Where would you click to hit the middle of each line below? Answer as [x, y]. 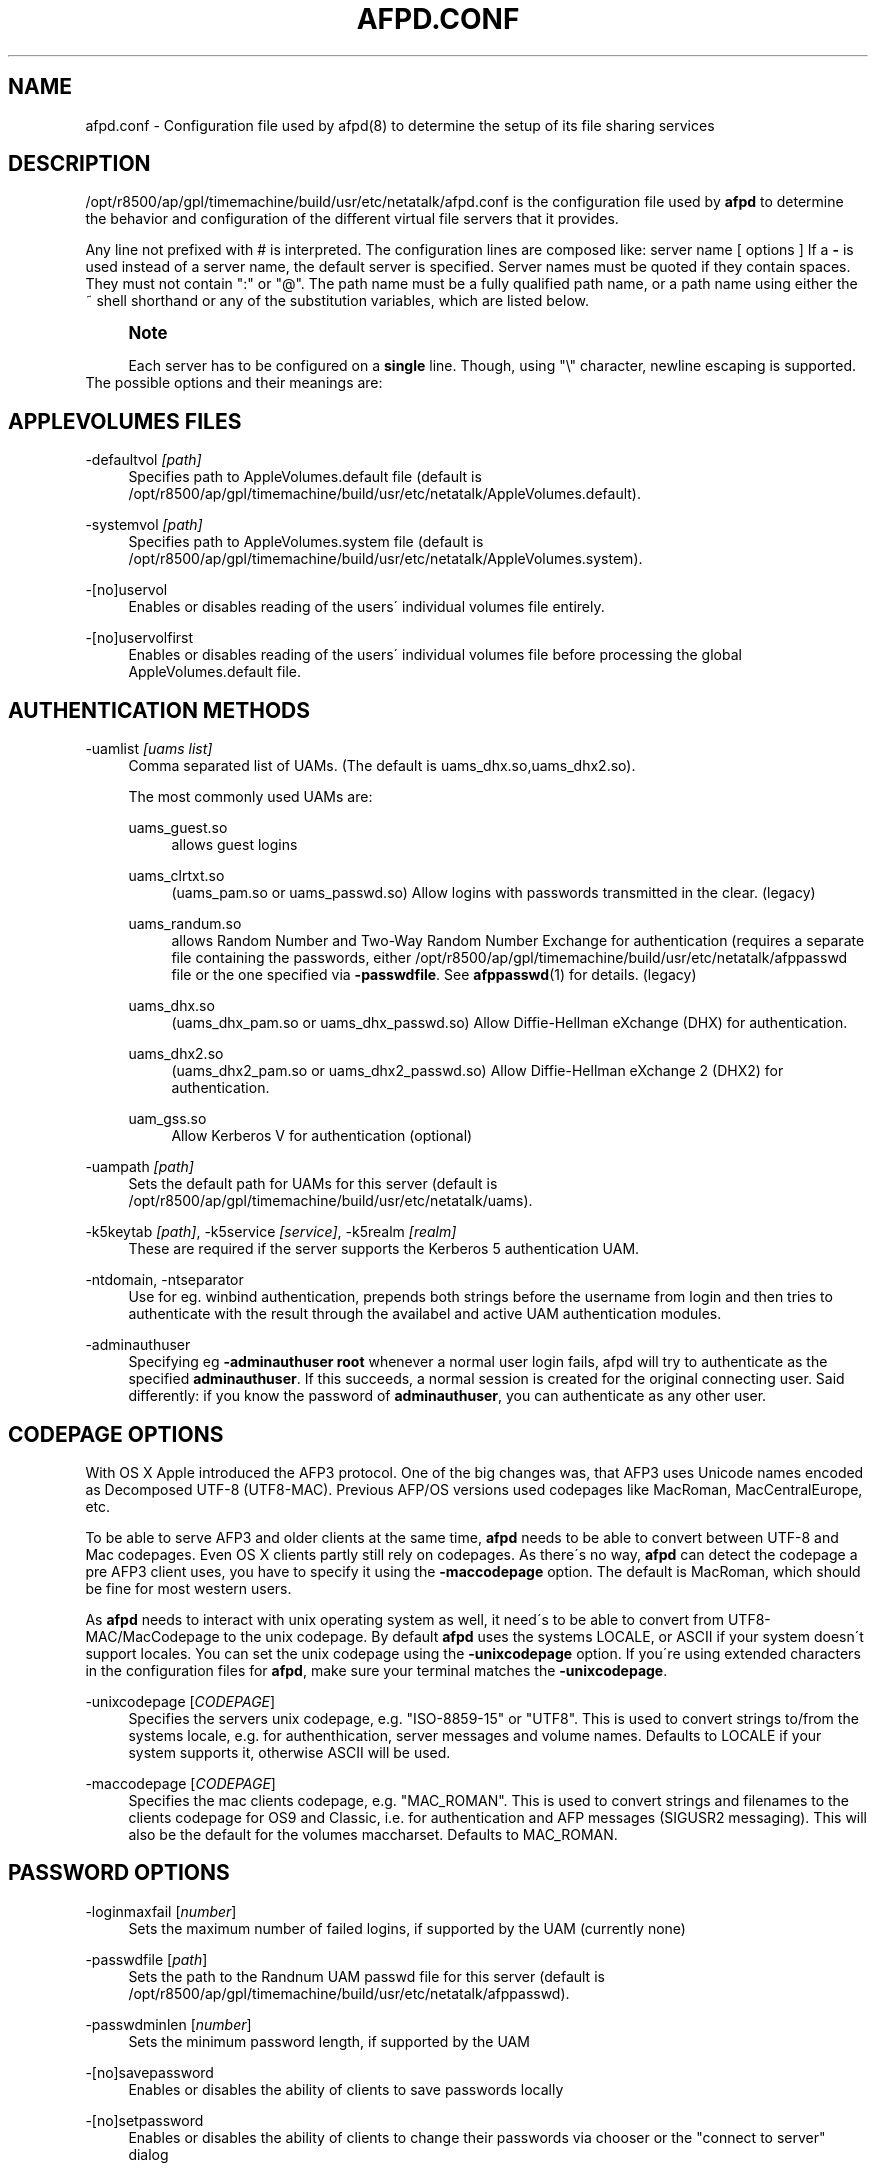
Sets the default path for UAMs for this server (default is [313, 1184]
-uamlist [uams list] [149, 749]
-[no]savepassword [149, 2072]
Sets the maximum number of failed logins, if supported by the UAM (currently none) [407, 1928]
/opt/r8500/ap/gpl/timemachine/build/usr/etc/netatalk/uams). [330, 1201]
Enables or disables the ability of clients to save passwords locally [346, 2089]
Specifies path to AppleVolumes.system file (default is [306, 542]
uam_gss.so [167, 1119]
